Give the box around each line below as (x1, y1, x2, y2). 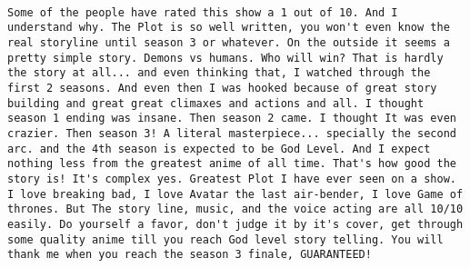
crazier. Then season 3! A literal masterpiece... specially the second (7, 126, 456, 140)
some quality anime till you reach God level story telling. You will (7, 233, 444, 246)
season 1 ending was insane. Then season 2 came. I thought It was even (7, 112, 456, 125)
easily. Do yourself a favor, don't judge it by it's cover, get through (7, 217, 464, 231)
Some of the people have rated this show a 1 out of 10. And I (7, 5, 398, 19)
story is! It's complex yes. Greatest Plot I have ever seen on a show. (7, 172, 456, 185)
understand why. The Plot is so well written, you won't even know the (7, 21, 450, 35)
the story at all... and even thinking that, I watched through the (7, 66, 431, 80)
